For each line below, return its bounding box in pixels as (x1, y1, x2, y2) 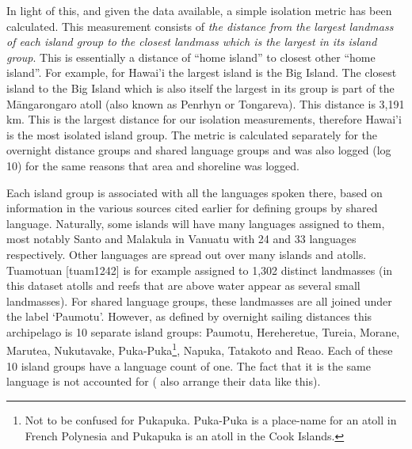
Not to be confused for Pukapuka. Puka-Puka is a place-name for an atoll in (25, 411, 397, 428)
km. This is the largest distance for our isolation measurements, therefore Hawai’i (6, 111, 402, 127)
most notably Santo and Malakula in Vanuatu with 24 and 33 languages (6, 230, 357, 247)
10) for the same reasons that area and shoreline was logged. (6, 157, 299, 173)
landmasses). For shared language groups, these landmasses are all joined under (6, 292, 392, 309)
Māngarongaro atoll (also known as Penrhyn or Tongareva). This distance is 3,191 (6, 95, 405, 112)
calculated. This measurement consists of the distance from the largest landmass (6, 17, 394, 34)
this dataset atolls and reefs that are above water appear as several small (6, 277, 360, 294)
